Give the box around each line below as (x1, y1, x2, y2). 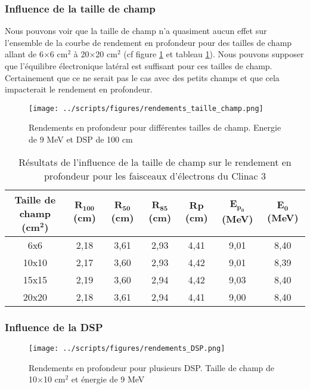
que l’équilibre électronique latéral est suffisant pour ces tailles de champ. (5, 60, 272, 72)
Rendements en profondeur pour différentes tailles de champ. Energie (29, 121, 281, 134)
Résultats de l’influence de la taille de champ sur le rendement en (18, 155, 292, 169)
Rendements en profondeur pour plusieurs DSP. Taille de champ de (29, 361, 275, 373)
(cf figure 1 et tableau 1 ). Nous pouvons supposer (123, 48, 304, 60)
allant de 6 (5, 48, 44, 60)
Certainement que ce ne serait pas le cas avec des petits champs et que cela (5, 71, 280, 84)
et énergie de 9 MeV (71, 373, 145, 385)
